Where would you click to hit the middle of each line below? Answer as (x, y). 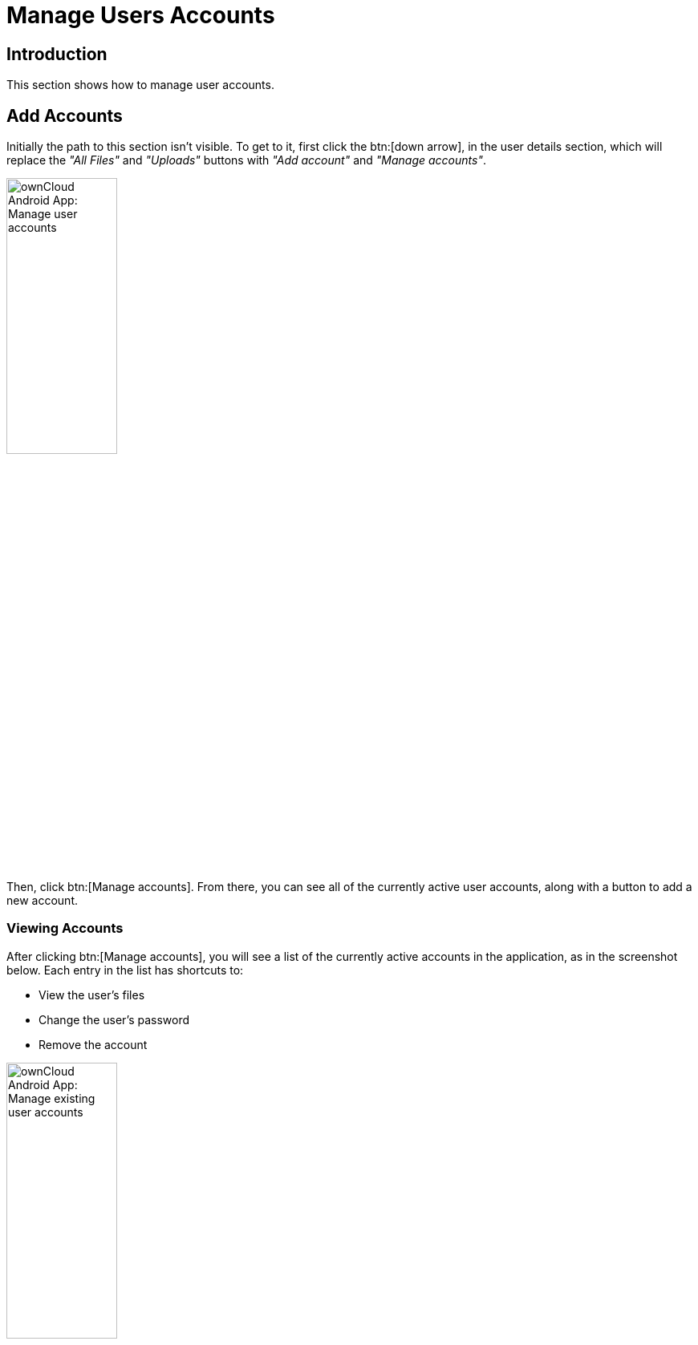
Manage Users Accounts (141, 15)
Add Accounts (65, 115)
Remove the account (93, 1044)
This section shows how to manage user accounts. (140, 85)
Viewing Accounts (65, 928)
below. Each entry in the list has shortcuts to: (125, 970)
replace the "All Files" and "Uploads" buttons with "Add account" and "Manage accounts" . (246, 160)
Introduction (57, 54)
